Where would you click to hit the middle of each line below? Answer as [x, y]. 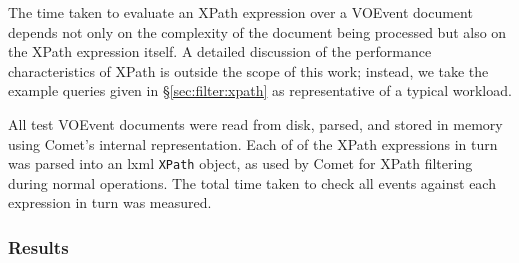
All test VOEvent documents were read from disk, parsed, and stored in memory [255, 123]
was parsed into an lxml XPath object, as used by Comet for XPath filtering [240, 163]
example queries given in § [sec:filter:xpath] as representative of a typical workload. [260, 90]
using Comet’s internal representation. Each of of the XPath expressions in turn [253, 143]
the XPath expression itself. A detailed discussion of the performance [220, 51]
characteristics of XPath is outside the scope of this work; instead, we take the [248, 70]
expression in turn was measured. [110, 202]
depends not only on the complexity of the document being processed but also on [257, 31]
